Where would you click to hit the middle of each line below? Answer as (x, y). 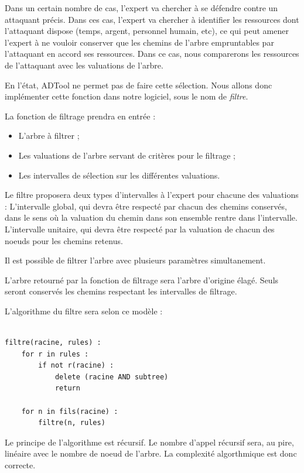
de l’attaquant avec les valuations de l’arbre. (84, 65)
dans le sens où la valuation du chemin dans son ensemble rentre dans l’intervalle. (151, 217)
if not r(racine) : (76, 366)
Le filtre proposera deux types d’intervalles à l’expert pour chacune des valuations (152, 195)
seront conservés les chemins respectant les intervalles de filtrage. (121, 291)
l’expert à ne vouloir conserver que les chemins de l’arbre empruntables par (139, 42)
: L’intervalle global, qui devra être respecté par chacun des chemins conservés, (146, 206)
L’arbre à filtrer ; (49, 136)
